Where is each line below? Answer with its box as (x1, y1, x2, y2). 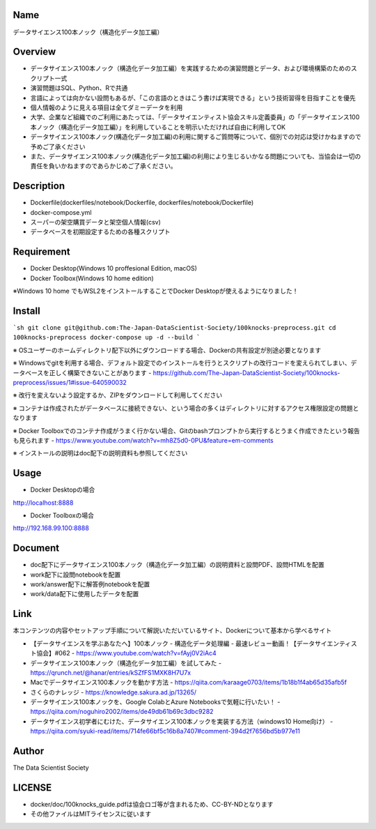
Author (13, 745, 45, 757)
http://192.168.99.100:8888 (13, 524, 90, 533)
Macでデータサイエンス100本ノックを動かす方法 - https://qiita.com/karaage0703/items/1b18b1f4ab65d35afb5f (30, 678, 347, 687)
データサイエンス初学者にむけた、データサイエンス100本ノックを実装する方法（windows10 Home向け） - (30, 717, 334, 725)
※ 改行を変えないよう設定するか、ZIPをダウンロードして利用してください (13, 391, 223, 400)
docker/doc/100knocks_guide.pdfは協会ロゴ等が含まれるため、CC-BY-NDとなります (30, 800, 274, 809)
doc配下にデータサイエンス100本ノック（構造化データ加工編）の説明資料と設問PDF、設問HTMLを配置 (30, 561, 324, 569)
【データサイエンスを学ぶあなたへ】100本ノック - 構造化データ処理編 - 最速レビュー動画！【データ (30, 639, 315, 648)
